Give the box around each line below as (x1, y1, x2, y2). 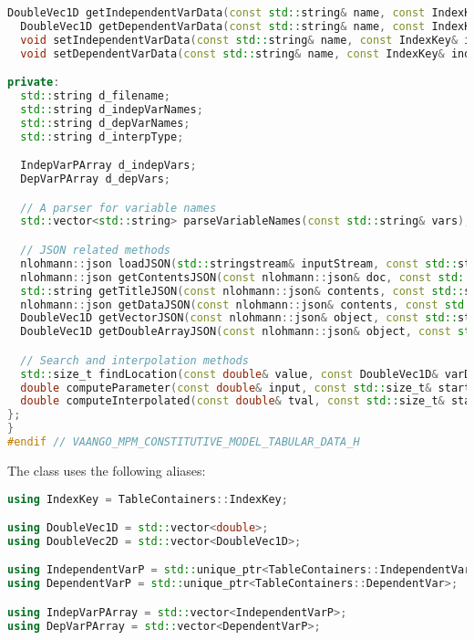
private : (7, 76, 60, 89)
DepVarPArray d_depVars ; (20, 173, 170, 186)
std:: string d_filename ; (20, 89, 170, 103)
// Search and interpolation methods (20, 353, 249, 367)
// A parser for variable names (20, 201, 217, 215)
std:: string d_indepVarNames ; (20, 102, 203, 116)
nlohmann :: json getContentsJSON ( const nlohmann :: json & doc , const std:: (20, 270, 471, 284)
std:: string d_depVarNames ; (20, 116, 191, 130)
